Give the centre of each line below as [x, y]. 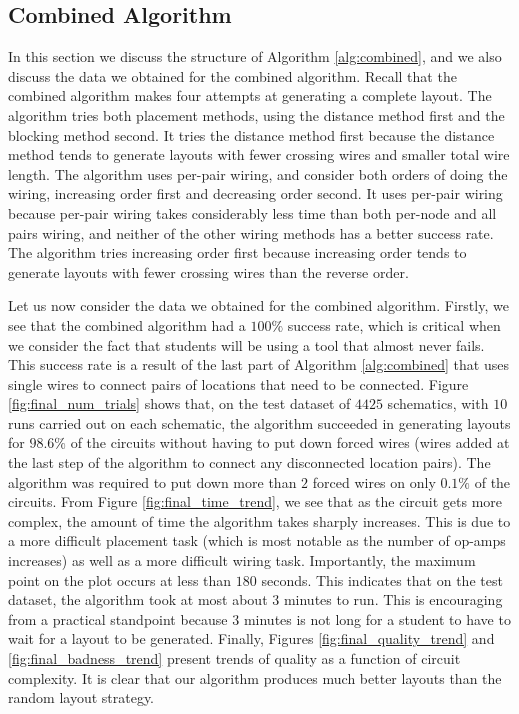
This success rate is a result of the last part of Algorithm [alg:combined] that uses [258, 364]
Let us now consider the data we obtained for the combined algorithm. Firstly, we [258, 305]
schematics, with [438, 403]
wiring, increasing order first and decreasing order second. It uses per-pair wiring [255, 193]
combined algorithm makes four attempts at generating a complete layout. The [250, 95]
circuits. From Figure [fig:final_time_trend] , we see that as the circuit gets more [255, 501]
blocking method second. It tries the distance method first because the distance [251, 134]
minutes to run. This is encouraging [393, 599]
